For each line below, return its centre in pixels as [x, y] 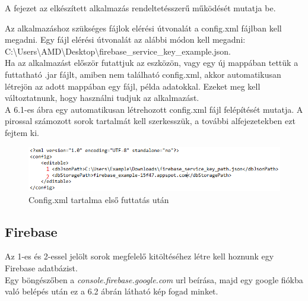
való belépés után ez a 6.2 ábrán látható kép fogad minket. [112, 291]
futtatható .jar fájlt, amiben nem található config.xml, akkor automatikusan [143, 74]
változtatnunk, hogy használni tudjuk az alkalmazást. [102, 98]
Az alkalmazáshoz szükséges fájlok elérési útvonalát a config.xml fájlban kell [143, 28]
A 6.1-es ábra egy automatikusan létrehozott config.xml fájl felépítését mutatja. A [154, 109]
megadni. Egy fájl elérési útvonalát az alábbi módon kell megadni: [125, 39]
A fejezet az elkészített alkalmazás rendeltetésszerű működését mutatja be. [140, 8]
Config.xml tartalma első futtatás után [99, 199]
